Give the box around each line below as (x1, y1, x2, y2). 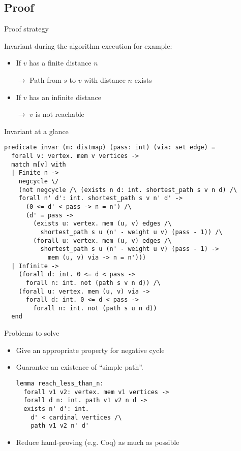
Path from (29, 74, 62, 85)
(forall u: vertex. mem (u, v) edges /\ (33, 237, 172, 244)
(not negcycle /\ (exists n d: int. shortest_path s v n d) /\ (18, 186, 237, 194)
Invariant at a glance (4, 125, 69, 136)
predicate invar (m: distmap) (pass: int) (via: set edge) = (4, 144, 216, 151)
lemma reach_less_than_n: (16, 379, 104, 387)
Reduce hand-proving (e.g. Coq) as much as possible (16, 436, 179, 447)
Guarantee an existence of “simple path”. (16, 362, 143, 372)
